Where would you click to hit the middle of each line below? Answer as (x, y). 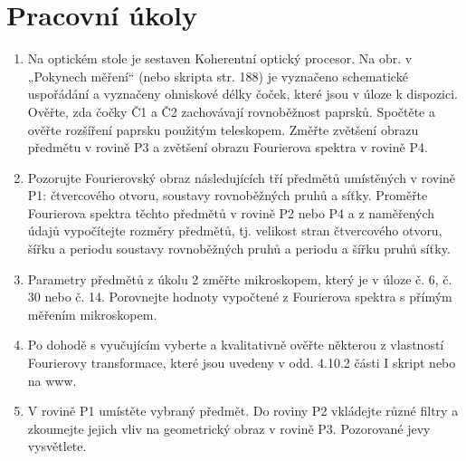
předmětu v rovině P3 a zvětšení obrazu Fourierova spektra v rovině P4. (228, 147)
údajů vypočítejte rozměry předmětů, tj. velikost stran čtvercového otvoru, (235, 230)
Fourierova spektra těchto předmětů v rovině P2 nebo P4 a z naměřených (231, 212)
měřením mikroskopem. (92, 314)
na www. (52, 380)
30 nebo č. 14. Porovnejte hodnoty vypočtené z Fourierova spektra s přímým (240, 297)
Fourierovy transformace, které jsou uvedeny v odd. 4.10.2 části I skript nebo (242, 363)
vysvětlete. (57, 446)
